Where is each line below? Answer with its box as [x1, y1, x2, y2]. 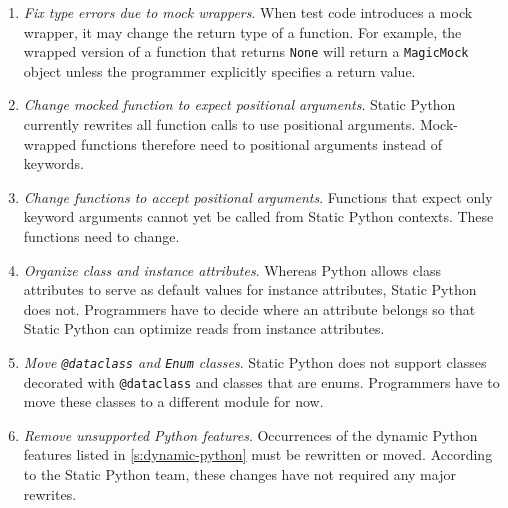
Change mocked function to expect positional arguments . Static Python [23, 94, 456, 115]
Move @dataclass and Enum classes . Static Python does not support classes [23, 351, 487, 372]
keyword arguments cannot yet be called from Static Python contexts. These [23, 206, 494, 227]
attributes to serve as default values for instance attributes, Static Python [23, 279, 477, 300]
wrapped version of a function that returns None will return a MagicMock [23, 41, 469, 62]
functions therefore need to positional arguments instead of [81, 133, 442, 154]
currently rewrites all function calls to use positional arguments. [23, 114, 416, 135]
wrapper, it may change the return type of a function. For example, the [23, 21, 462, 42]
